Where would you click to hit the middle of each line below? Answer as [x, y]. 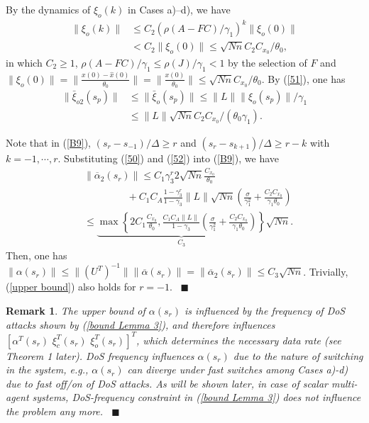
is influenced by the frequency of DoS [265, 310]
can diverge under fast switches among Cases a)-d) [238, 370]
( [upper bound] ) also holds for [71, 287]
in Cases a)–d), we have [179, 9]
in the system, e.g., [47, 370]
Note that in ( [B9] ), [48, 143]
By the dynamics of [48, 9]
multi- [344, 383]
